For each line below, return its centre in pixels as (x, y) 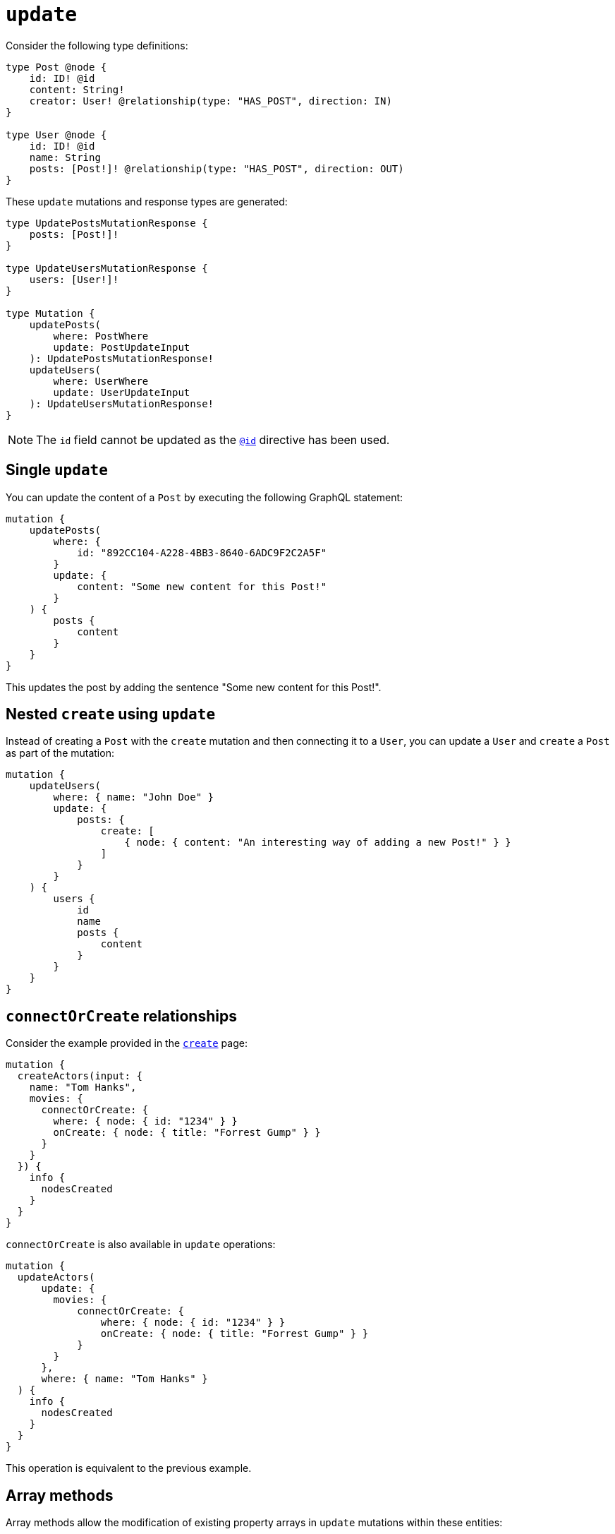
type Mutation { (50, 313)
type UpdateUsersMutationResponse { (107, 268)
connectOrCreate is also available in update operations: (141, 1245)
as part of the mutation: (60, 753)
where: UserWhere (101, 381)
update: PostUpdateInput (122, 347)
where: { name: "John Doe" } (134, 797)
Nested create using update (111, 714)
